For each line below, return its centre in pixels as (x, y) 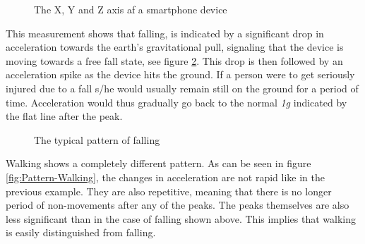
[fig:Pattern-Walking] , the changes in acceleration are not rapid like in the (165, 177)
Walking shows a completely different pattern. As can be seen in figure (158, 163)
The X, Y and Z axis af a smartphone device (131, 9)
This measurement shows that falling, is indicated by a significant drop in (165, 33)
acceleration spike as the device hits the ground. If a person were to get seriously (180, 74)
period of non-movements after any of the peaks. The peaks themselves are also (178, 205)
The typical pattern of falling (97, 139)
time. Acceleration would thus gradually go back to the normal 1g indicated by (176, 102)
